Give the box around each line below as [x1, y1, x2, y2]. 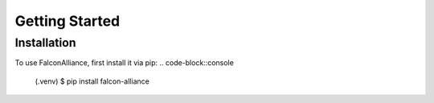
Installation [14, 35, 76, 50]
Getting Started [14, 12, 121, 30]
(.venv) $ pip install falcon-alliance [35, 76, 150, 86]
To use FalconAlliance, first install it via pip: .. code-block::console [14, 58, 235, 68]
